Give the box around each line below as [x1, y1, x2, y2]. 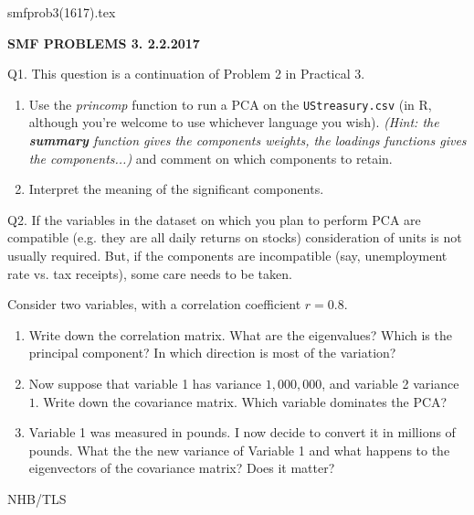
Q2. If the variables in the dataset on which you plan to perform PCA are [7, 209, 421, 229]
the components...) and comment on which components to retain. [28, 148, 393, 167]
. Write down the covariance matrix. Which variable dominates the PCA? [35, 392, 448, 411]
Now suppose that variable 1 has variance [28, 373, 262, 392]
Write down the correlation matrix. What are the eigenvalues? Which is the [28, 325, 452, 344]
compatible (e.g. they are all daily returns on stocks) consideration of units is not [7, 228, 462, 247]
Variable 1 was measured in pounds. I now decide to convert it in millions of [28, 423, 456, 442]
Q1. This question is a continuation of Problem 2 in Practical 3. [7, 64, 365, 83]
